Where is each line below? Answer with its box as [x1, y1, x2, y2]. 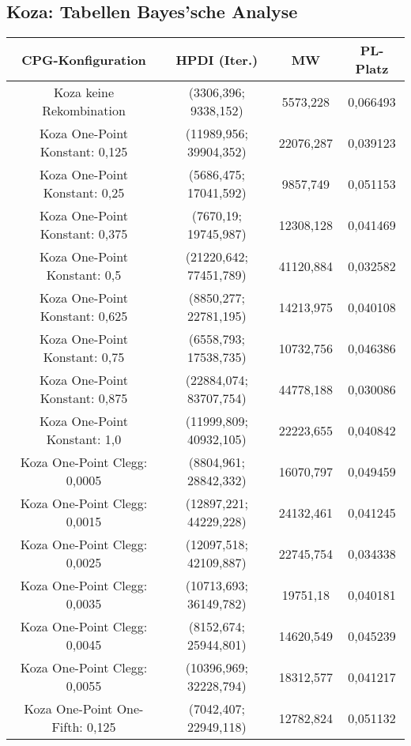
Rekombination [42, 101, 126, 120]
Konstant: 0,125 [40, 142, 128, 161]
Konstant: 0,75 [43, 348, 125, 367]
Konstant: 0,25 [43, 183, 125, 202]
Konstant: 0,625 [40, 307, 128, 326]
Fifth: [51, 718, 83, 737]
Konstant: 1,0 [46, 430, 122, 449]
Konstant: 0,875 [40, 389, 128, 408]
